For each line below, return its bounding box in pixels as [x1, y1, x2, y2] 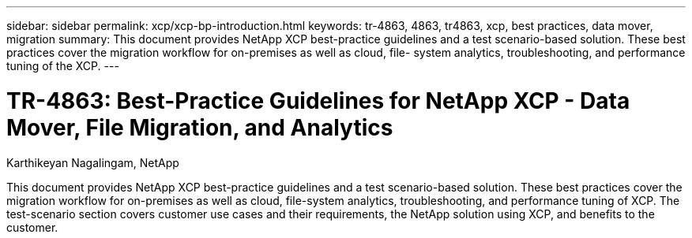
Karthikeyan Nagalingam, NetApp [6, 155, 179, 169]
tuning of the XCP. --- [6, 59, 119, 73]
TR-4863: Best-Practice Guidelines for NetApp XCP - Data [6, 87, 630, 114]
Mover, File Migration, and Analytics [6, 113, 393, 141]
